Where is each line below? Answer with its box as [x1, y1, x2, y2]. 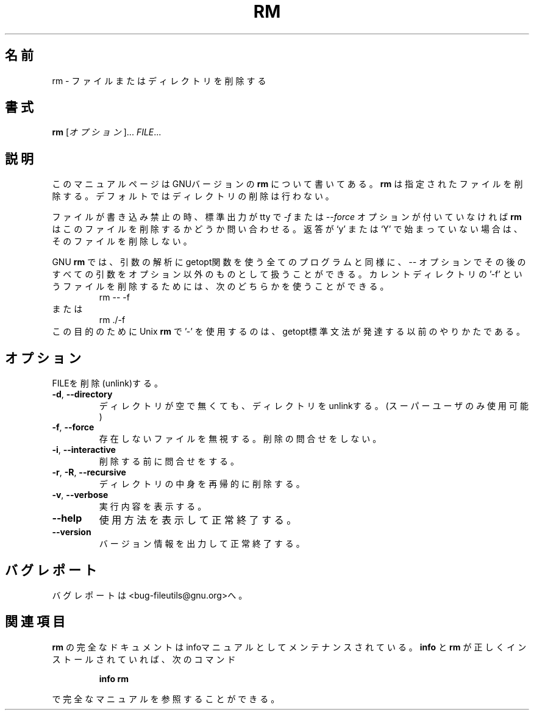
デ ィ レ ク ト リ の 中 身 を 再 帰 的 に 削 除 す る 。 [99, 478, 305, 489]
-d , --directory [52, 389, 113, 400]
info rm [99, 673, 129, 684]
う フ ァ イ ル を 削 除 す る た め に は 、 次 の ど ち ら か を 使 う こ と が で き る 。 [52, 281, 389, 292]
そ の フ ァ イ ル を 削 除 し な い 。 [52, 236, 192, 247]
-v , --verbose [52, 489, 109, 500]
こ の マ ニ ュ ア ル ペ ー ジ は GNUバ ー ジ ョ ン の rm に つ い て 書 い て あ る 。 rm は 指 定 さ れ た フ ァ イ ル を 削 [52, 179, 523, 190]
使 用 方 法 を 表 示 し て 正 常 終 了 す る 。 [99, 514, 297, 527]
